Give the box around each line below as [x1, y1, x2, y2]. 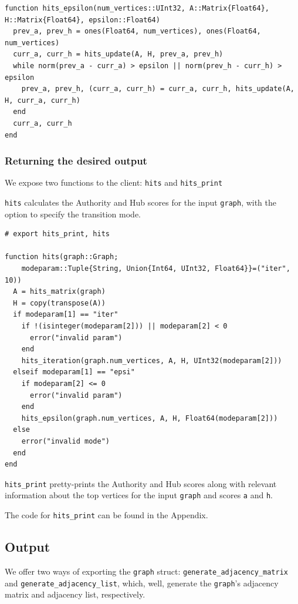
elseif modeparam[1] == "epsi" [13, 368, 135, 377]
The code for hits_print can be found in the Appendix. [5, 509, 208, 521]
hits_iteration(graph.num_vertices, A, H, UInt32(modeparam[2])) [21, 356, 282, 365]
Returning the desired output [5, 153, 147, 168]
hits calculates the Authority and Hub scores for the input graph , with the [5, 196, 277, 208]
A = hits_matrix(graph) [13, 287, 106, 296]
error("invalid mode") [21, 437, 110, 445]
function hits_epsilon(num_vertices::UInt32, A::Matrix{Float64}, [5, 4, 270, 12]
